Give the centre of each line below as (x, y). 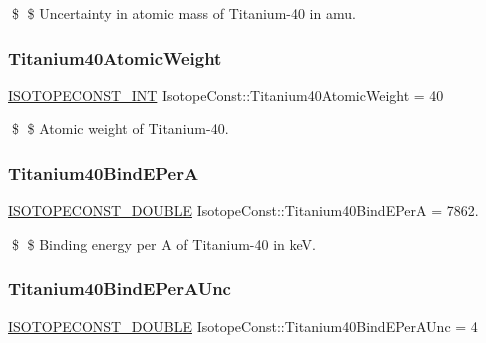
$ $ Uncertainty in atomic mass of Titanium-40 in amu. (183, 13)
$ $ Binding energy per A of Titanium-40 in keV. (163, 243)
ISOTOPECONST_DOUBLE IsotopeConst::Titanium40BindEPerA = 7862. (243, 210)
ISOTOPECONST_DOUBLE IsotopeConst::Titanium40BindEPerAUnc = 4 (243, 325)
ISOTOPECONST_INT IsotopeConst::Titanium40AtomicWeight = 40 (226, 94)
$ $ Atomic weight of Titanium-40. (120, 128)
